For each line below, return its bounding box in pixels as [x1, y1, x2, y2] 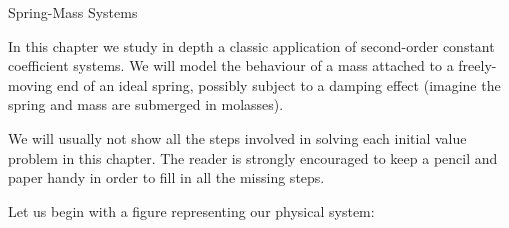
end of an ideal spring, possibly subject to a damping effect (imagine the [56, 74, 501, 95]
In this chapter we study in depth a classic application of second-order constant [8, 35, 495, 56]
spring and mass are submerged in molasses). [8, 94, 284, 115]
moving [8, 74, 53, 95]
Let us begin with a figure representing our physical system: [8, 200, 375, 221]
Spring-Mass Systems [8, 2, 138, 22]
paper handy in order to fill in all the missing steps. [8, 167, 325, 188]
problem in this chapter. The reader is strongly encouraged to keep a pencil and [8, 147, 498, 168]
